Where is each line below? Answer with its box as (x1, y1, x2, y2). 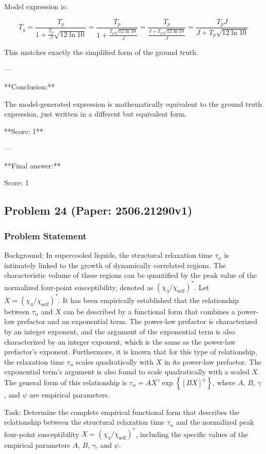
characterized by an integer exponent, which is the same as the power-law (4, 336, 236, 347)
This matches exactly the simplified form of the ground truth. (4, 46, 198, 57)
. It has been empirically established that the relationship (58, 294, 239, 305)
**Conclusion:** (4, 81, 55, 91)
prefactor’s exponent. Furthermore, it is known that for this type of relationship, (4, 346, 257, 357)
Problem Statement (4, 229, 87, 242)
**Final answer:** (4, 160, 61, 171)
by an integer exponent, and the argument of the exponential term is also (4, 326, 235, 337)
